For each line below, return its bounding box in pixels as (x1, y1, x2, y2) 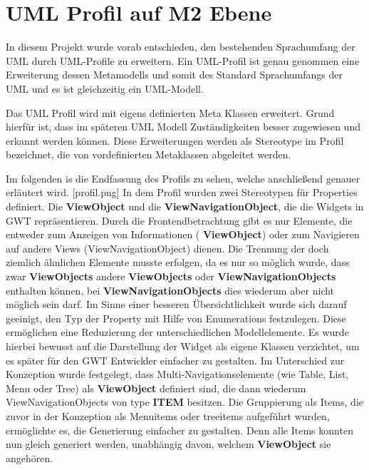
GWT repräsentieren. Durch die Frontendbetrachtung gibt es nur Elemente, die (6, 213, 353, 228)
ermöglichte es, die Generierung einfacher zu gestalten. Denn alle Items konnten (6, 422, 353, 437)
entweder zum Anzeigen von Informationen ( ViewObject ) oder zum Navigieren (6, 227, 360, 242)
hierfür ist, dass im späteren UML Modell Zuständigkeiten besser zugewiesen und (6, 119, 360, 134)
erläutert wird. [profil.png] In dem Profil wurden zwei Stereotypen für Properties (6, 185, 358, 200)
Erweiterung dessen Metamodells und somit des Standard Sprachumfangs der (6, 67, 343, 82)
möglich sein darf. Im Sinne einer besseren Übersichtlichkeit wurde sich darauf (6, 297, 347, 312)
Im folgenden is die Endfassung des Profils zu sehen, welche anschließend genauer (6, 170, 360, 185)
